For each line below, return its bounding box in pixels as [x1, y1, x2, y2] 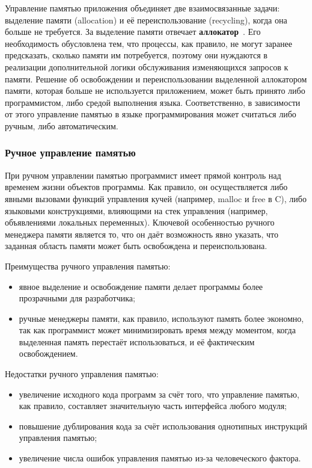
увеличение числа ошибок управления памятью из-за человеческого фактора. [19, 452, 301, 464]
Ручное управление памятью [5, 145, 136, 160]
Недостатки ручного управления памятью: [5, 368, 159, 380]
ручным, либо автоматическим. [5, 119, 118, 132]
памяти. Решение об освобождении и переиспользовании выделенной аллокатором [5, 72, 307, 85]
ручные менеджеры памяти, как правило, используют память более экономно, [19, 312, 304, 324]
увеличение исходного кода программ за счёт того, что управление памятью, [19, 387, 299, 400]
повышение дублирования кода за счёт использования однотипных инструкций [19, 419, 307, 432]
